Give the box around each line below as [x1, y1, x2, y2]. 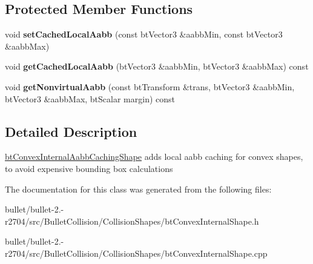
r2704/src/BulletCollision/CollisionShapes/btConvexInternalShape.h [5, 214, 259, 227]
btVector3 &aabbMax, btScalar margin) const [5, 92, 176, 105]
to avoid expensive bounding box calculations [5, 162, 173, 174]
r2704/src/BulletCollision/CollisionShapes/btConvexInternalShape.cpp [5, 246, 268, 259]
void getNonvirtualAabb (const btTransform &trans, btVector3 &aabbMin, [5, 80, 295, 93]
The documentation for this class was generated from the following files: [5, 182, 272, 195]
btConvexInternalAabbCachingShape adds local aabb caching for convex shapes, [5, 150, 303, 163]
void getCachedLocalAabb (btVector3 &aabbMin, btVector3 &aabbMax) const [5, 60, 309, 73]
